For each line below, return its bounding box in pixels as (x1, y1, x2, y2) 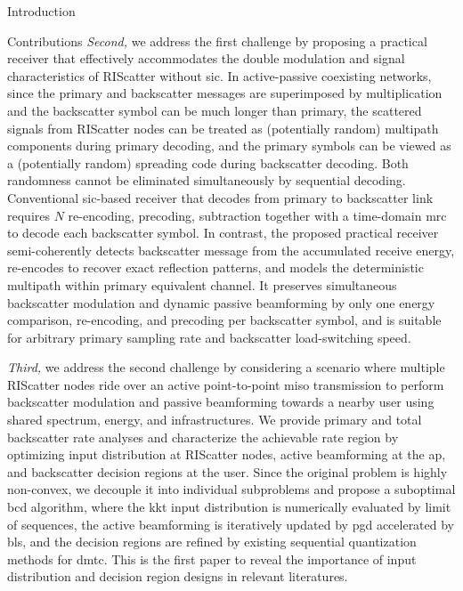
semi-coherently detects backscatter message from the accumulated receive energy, (7, 240, 455, 259)
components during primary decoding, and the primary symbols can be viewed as (7, 136, 451, 155)
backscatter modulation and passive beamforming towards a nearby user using (7, 393, 435, 411)
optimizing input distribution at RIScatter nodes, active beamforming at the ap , (7, 445, 446, 464)
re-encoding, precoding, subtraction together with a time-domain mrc (68, 206, 447, 224)
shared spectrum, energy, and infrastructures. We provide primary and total (7, 410, 422, 429)
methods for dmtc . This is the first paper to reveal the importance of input (7, 549, 417, 568)
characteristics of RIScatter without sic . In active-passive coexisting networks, (7, 66, 432, 85)
